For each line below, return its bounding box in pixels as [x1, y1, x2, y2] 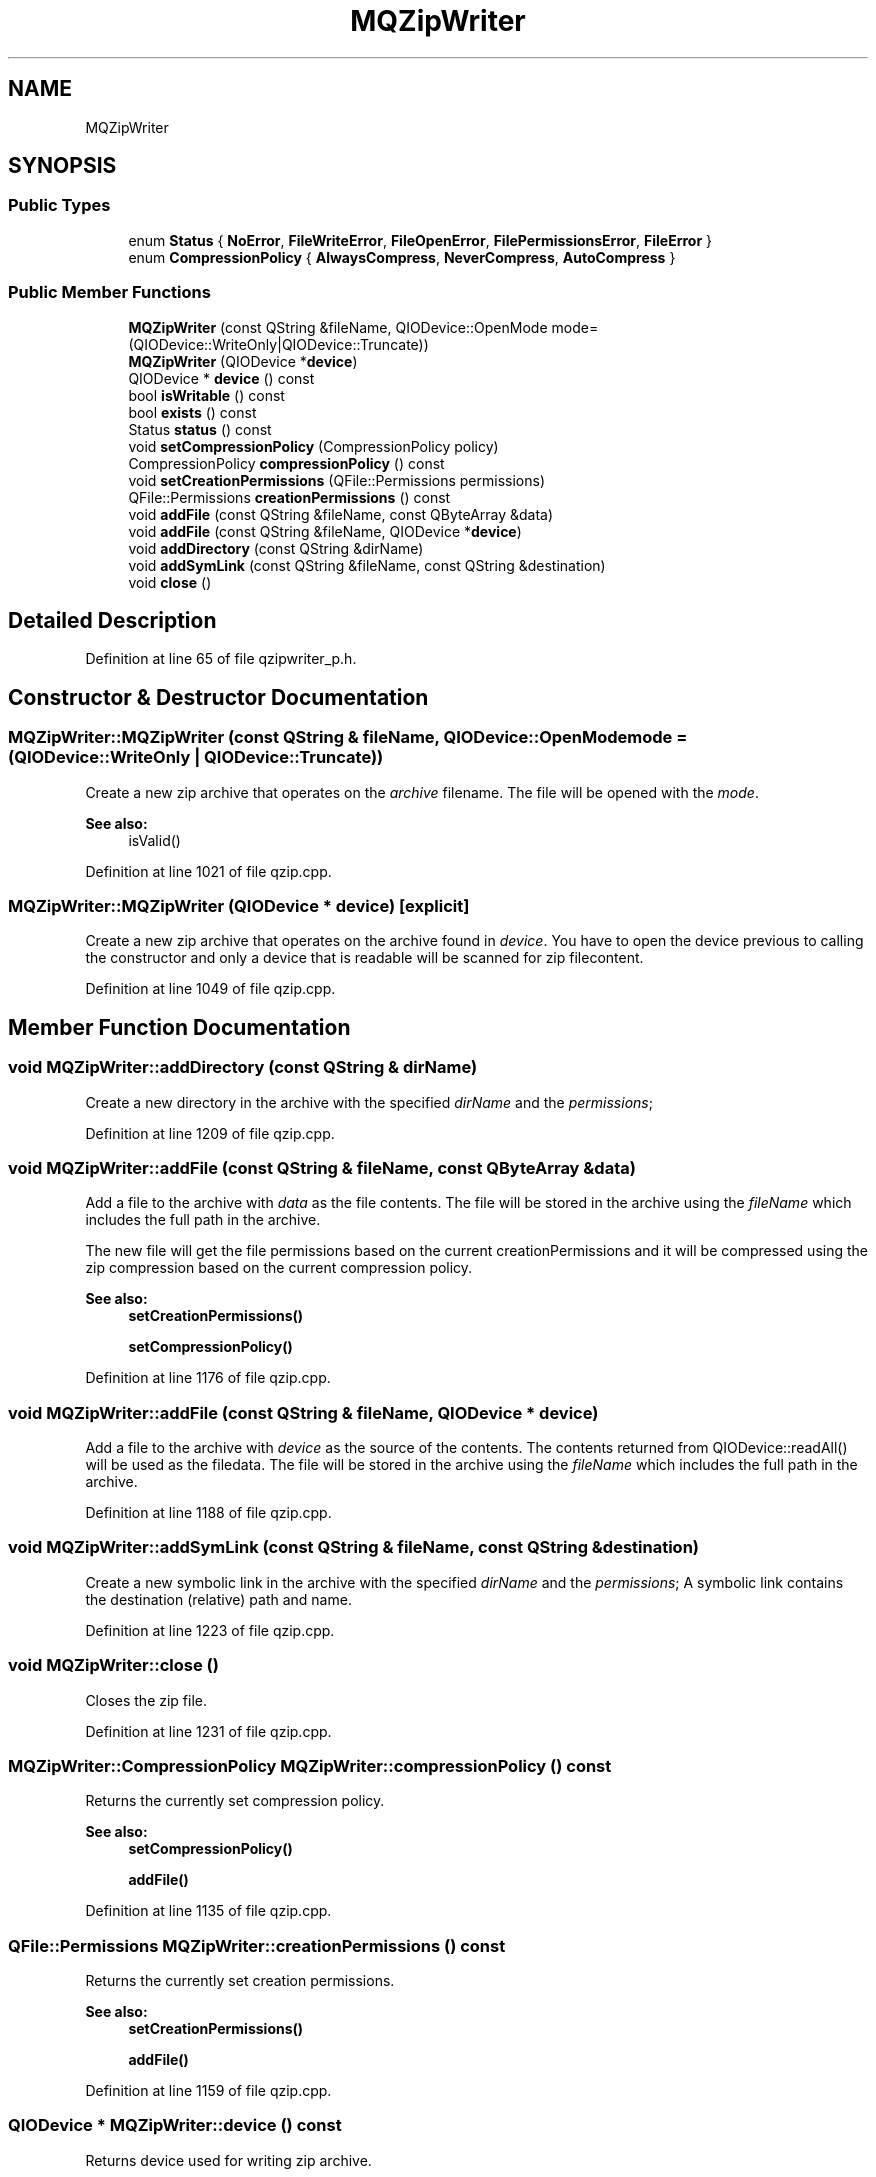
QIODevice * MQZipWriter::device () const [8, 2115, 342, 2136]
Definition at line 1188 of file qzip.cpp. [85, 1504, 332, 1522]
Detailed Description [8, 607, 217, 633]
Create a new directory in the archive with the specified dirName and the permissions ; [85, 1093, 653, 1111]
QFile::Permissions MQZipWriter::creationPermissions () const [8, 1935, 506, 1956]
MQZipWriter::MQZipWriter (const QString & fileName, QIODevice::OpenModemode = [8, 727, 688, 748]
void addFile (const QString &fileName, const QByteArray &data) [128, 505, 554, 523]
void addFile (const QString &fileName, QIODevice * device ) [128, 522, 522, 540]
